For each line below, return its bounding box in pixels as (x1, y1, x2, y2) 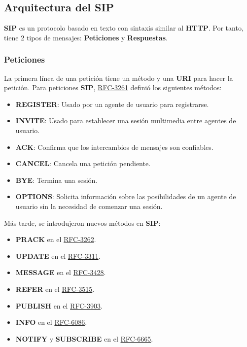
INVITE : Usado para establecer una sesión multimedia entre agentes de (15, 115, 236, 126)
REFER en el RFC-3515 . (15, 283, 95, 294)
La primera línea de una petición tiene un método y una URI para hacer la (4, 72, 233, 83)
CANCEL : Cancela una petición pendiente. (15, 158, 151, 169)
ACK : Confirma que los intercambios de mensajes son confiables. (15, 141, 213, 152)
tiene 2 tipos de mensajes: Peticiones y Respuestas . (4, 32, 168, 42)
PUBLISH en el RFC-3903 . (15, 300, 103, 311)
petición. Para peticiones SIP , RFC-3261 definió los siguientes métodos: (4, 82, 222, 93)
